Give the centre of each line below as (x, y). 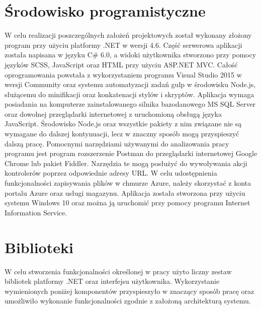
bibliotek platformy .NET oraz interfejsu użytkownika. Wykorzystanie (112, 281)
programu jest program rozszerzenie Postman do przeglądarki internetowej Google (131, 153)
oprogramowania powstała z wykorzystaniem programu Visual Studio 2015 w (123, 74)
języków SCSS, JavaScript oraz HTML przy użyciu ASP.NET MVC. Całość (121, 64)
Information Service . (36, 212)
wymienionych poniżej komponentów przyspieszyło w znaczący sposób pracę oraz (129, 291)
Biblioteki (39, 247)
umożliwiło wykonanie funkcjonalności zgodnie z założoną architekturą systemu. (128, 301)
